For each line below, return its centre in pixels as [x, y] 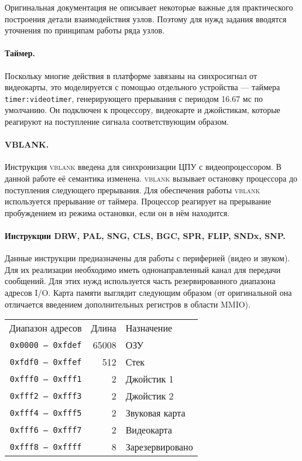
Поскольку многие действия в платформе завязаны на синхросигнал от [131, 75]
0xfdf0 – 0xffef [46, 362]
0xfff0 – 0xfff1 [46, 379]
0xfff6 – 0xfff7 [46, 430]
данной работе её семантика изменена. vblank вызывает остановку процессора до [151, 178]
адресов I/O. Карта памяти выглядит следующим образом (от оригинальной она [148, 292]
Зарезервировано [159, 447]
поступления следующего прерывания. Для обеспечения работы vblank [133, 189]
